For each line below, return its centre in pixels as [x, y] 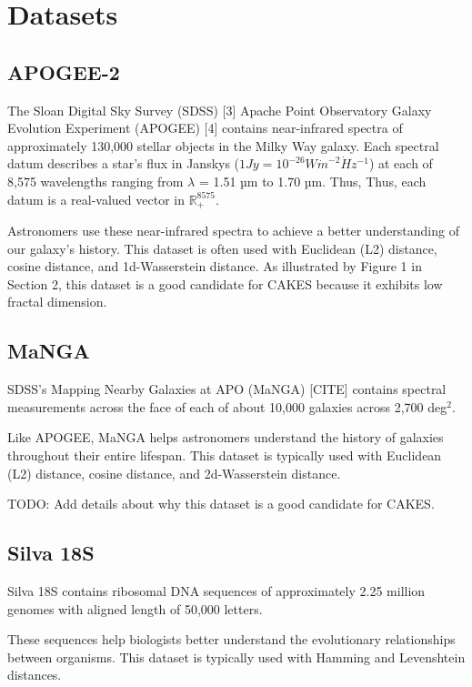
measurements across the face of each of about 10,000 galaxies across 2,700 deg [227, 406]
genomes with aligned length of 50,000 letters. [135, 608]
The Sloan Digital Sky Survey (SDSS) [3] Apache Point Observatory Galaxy [220, 110]
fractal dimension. [57, 302]
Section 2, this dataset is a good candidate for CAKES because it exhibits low [225, 283]
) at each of [401, 163]
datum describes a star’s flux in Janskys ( [124, 163]
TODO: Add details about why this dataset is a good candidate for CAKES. [221, 504]
